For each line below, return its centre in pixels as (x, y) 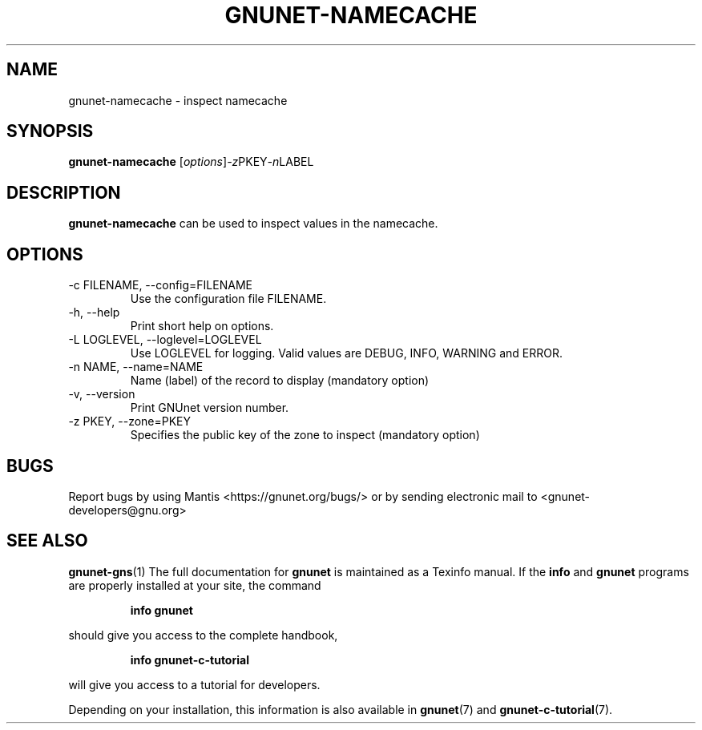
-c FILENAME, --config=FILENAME (160, 285)
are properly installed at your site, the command (195, 585)
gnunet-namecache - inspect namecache (178, 100)
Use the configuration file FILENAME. (228, 299)
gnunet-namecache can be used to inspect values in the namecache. (253, 224)
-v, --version (102, 394)
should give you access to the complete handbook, (203, 635)
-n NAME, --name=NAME (136, 367)
